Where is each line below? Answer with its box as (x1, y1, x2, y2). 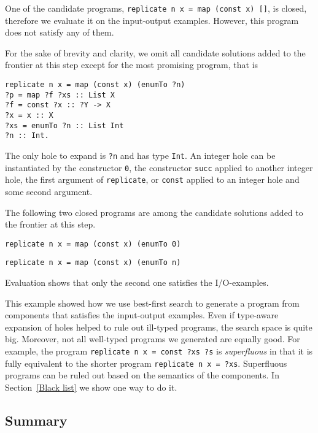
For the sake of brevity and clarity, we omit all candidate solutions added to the (5, 46, 306, 59)
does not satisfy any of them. (5, 26, 114, 39)
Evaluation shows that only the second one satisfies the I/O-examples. (5, 276, 269, 289)
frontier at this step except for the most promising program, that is (5, 58, 258, 71)
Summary (5, 410, 68, 429)
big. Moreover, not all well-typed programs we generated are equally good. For (5, 332, 300, 345)
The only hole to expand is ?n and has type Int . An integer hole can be (5, 148, 276, 161)
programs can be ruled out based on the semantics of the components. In (5, 369, 279, 381)
